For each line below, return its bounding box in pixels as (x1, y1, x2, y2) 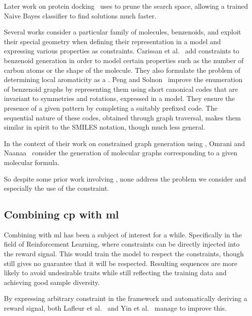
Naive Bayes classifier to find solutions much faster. (4, 10, 157, 20)
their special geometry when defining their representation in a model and (4, 36, 221, 46)
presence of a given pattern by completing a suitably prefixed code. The (4, 102, 218, 113)
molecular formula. (4, 157, 60, 167)
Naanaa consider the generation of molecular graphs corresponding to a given (4, 148, 237, 158)
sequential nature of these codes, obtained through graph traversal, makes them (4, 112, 241, 122)
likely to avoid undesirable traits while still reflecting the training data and (4, 267, 227, 278)
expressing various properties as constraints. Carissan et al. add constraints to (4, 46, 239, 56)
